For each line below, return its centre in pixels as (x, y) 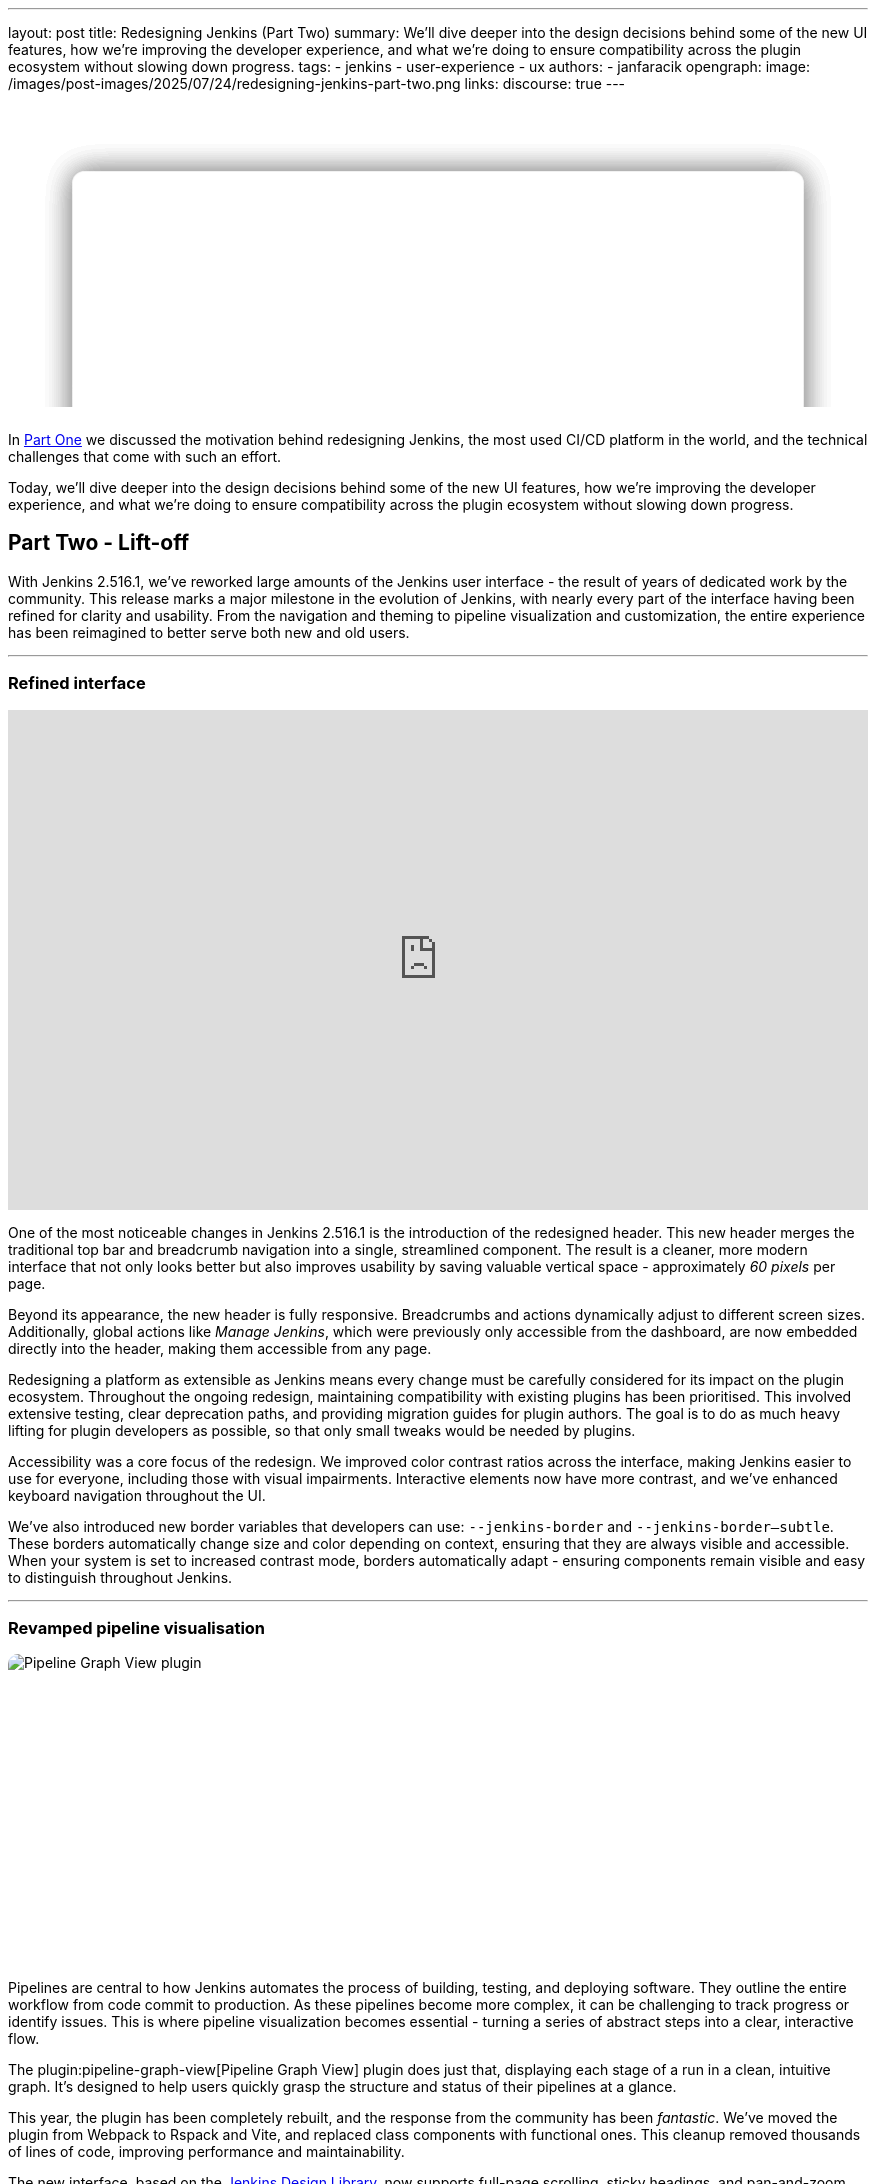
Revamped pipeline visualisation (137, 1627)
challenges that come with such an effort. (145, 456)
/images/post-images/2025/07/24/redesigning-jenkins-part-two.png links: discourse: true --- (317, 83)
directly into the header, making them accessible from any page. (220, 1348)
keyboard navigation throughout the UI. (137, 1495)
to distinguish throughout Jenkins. (120, 1577)
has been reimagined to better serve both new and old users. (209, 632)
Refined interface (77, 683)
